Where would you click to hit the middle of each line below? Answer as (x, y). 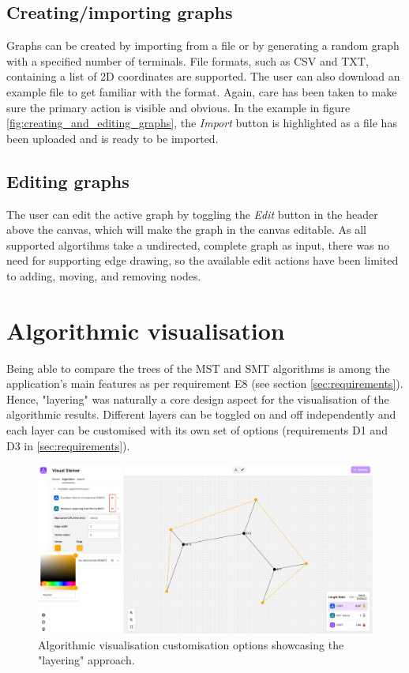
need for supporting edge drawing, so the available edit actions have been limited (203, 260)
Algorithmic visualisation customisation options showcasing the (191, 644)
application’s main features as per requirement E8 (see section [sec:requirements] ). (205, 383)
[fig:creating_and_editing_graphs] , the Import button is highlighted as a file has (202, 123)
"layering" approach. (86, 660)
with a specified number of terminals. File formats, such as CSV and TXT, (188, 60)
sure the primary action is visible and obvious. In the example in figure (178, 107)
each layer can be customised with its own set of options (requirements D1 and (197, 430)
